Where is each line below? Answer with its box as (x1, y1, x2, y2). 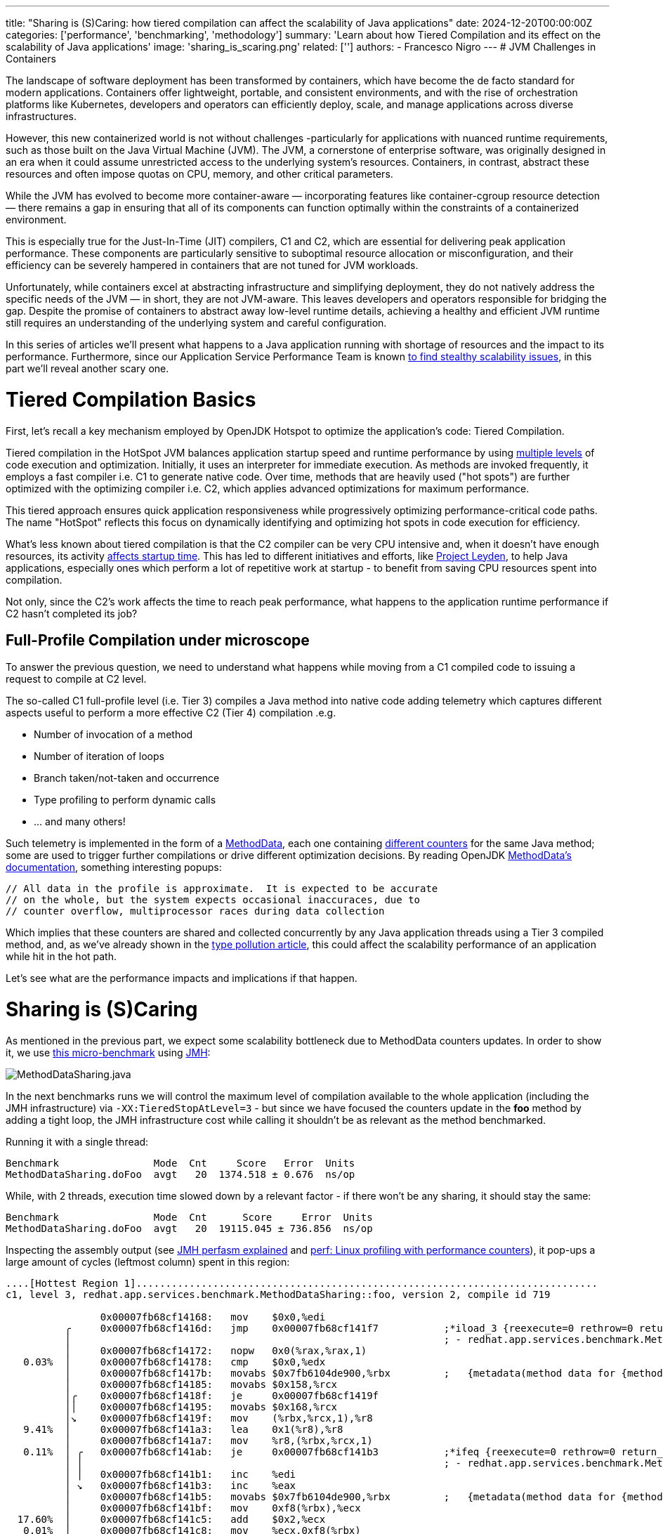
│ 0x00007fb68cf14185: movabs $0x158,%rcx (65, 1378, 338, 1390)
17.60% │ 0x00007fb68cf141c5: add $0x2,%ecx (17, 1513, 326, 1525)
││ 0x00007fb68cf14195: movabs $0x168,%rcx (65, 1401, 338, 1412)
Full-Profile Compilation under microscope (6, 631, 310, 649)
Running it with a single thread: (6, 1135, 149, 1148)
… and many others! (34, 815, 126, 828)
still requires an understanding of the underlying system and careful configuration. (6, 317, 387, 329)
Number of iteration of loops (34, 750, 164, 763)
